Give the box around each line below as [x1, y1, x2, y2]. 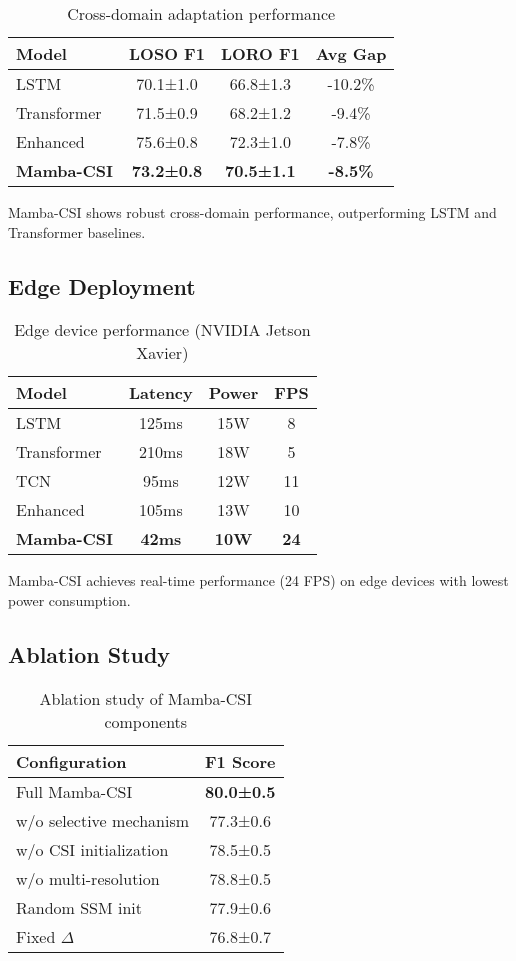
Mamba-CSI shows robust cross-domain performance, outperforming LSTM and [8, 202, 497, 222]
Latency [129, 381, 193, 405]
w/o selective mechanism [16, 808, 190, 832]
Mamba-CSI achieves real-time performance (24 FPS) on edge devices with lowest [8, 570, 509, 591]
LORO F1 [220, 42, 300, 65]
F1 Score [205, 749, 276, 773]
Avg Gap [315, 42, 387, 65]
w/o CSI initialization [16, 837, 169, 861]
